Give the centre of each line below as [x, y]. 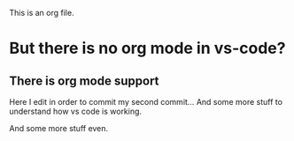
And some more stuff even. [59, 128]
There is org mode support [84, 81]
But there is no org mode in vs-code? [147, 48]
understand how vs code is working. [76, 111]
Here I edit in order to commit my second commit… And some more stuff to [146, 102]
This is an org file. [42, 13]
